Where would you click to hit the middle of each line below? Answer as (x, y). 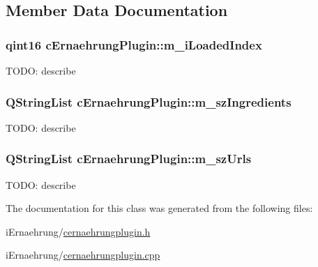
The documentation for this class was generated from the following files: (159, 208)
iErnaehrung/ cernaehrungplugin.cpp (83, 255)
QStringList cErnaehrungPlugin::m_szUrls (129, 159)
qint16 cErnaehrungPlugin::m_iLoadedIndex (134, 44)
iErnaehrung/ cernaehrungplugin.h (78, 231)
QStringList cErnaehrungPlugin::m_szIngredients (149, 101)
